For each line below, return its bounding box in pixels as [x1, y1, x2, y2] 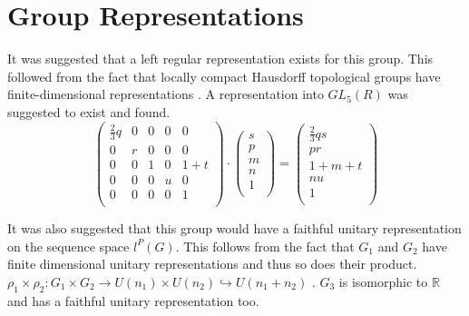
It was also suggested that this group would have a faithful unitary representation [7, 219, 462, 238]
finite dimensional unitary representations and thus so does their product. [7, 254, 417, 273]
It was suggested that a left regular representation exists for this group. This [7, 49, 434, 68]
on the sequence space [7, 236, 130, 255]
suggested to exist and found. [7, 102, 171, 121]
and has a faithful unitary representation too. [7, 291, 259, 310]
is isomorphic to [338, 272, 428, 291]
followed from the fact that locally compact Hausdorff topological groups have [7, 66, 441, 85]
